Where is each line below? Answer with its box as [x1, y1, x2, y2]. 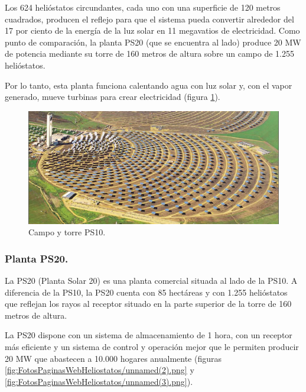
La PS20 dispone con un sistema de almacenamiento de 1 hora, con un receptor [5, 329, 292, 341]
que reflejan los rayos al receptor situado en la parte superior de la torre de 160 [5, 297, 292, 310]
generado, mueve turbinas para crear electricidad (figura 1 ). [5, 90, 220, 103]
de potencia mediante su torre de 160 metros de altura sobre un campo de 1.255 [5, 47, 294, 60]
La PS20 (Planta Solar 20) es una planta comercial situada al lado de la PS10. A [5, 274, 298, 286]
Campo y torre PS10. [28, 226, 106, 238]
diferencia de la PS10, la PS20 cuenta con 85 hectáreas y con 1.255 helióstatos [5, 286, 288, 298]
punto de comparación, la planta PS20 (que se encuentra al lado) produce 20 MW [5, 35, 301, 48]
